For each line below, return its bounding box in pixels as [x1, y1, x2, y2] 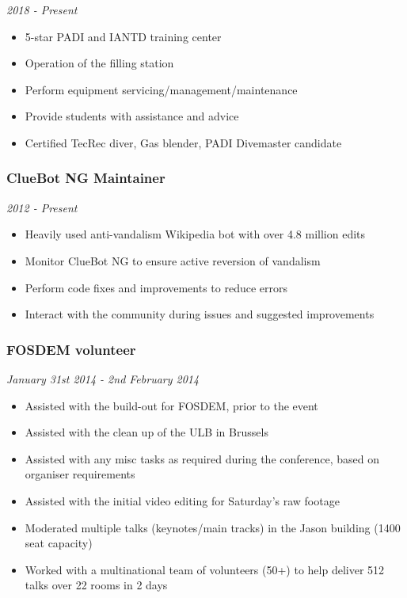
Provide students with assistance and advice [25, 108, 239, 124]
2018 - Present [6, 2, 78, 17]
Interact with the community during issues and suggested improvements [25, 306, 375, 322]
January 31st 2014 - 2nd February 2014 [6, 370, 200, 387]
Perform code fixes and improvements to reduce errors [25, 279, 288, 295]
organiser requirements [25, 466, 135, 482]
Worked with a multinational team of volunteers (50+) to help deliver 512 [25, 561, 385, 577]
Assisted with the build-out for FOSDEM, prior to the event [25, 397, 318, 413]
